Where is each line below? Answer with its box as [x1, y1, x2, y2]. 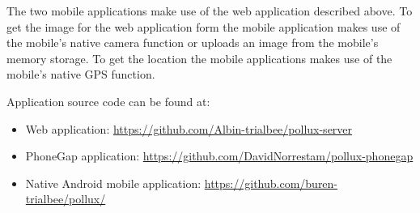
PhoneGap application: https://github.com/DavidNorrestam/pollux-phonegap [25, 147, 414, 164]
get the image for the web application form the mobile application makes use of [6, 18, 401, 35]
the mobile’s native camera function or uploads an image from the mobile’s [6, 34, 379, 51]
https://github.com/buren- [204, 174, 338, 191]
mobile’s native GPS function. [6, 66, 155, 83]
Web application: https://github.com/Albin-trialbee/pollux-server [25, 120, 353, 137]
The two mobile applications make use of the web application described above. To [6, 2, 413, 19]
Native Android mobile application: [25, 174, 202, 191]
